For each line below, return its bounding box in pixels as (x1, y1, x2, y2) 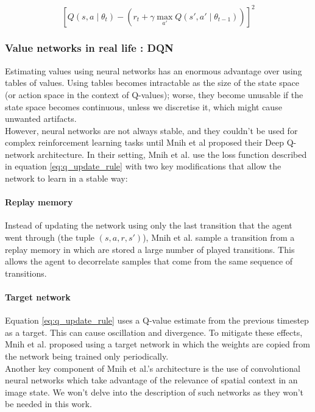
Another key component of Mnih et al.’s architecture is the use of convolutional (5, 361, 300, 374)
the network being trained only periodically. (5, 350, 169, 362)
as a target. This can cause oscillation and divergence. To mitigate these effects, (5, 325, 303, 338)
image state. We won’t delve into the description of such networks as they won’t (5, 385, 304, 398)
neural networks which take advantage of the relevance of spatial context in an (5, 374, 298, 386)
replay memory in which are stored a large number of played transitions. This (5, 243, 295, 255)
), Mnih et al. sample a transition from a (143, 231, 295, 244)
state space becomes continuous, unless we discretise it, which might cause (5, 100, 282, 113)
